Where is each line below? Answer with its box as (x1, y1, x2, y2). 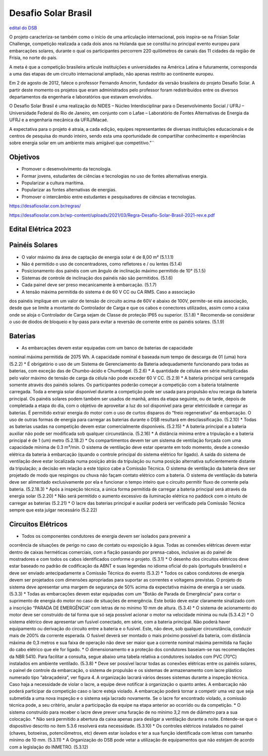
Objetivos (9, 153, 40, 162)
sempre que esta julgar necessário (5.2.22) (9, 507, 98, 513)
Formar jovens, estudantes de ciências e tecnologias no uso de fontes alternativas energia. (21, 173, 208, 179)
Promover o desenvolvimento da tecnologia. (21, 166, 112, 172)
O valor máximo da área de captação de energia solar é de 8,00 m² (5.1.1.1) (21, 254, 174, 260)
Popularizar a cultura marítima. (21, 180, 84, 186)
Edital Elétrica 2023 (9, 225, 71, 234)
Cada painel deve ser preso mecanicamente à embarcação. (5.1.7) (21, 282, 157, 288)
